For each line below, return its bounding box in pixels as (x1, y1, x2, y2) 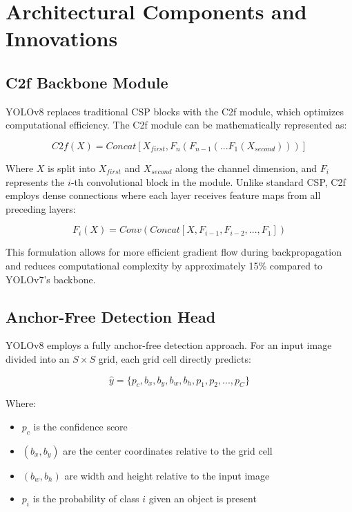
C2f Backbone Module (6, 71, 168, 93)
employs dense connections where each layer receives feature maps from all (6, 188, 321, 202)
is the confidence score (33, 419, 128, 433)
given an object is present (148, 491, 257, 506)
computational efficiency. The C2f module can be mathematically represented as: (6, 117, 347, 132)
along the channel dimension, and (175, 160, 317, 175)
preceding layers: (6, 201, 76, 216)
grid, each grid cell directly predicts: (98, 351, 251, 366)
